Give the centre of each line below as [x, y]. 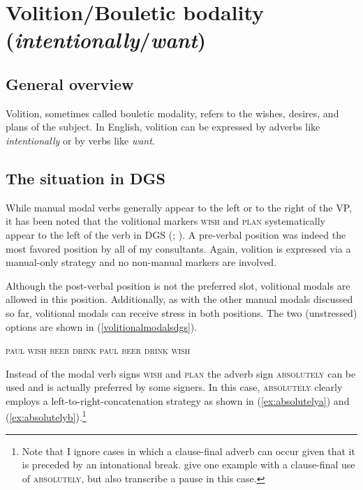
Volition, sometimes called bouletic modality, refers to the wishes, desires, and [172, 113]
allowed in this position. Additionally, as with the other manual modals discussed [179, 299]
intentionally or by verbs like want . [80, 140]
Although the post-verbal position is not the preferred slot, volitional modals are [178, 285]
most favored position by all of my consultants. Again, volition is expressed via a [178, 248]
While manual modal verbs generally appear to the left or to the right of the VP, [179, 207]
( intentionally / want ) [106, 40]
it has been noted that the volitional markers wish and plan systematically [165, 221]
